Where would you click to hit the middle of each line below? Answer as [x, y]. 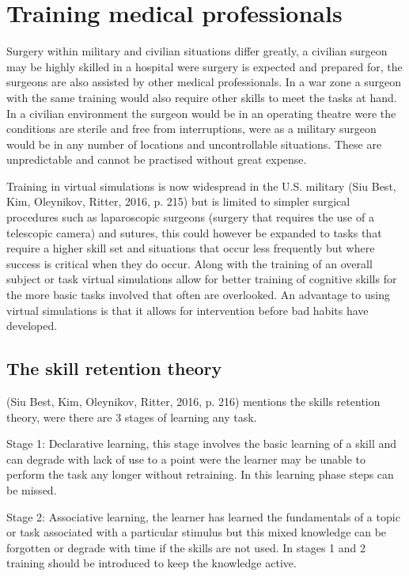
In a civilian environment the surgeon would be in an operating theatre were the [201, 113]
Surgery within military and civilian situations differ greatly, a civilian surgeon [197, 51]
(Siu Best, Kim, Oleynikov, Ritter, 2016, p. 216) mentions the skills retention [193, 402]
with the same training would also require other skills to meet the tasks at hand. [202, 97]
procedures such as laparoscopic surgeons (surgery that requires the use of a [190, 217]
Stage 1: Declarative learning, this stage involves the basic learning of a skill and [202, 443]
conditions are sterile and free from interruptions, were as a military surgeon [191, 129]
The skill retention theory [114, 368]
